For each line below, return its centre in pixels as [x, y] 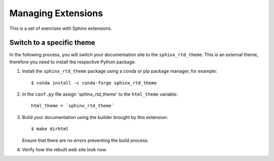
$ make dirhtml [50, 129]
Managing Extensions [56, 13]
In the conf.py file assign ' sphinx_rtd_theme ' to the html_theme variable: [100, 94]
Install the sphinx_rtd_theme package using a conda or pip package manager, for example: [120, 71]
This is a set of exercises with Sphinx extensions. [61, 28]
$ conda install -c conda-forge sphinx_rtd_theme [94, 83]
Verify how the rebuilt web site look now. [65, 149]
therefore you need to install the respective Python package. [73, 62]
